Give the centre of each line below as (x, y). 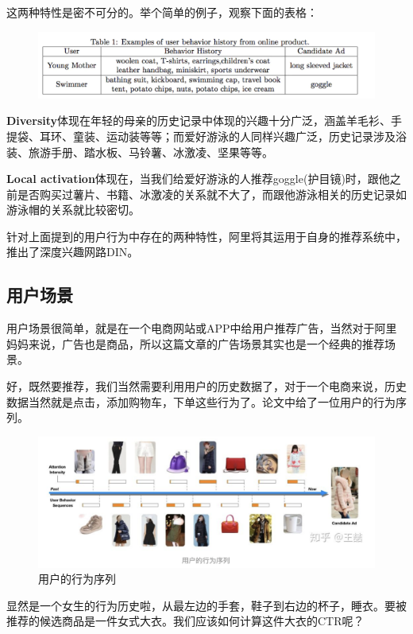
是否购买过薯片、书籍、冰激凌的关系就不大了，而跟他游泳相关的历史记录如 (212, 194)
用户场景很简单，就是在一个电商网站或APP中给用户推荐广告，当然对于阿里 (202, 328)
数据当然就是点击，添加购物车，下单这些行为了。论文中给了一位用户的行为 (201, 401)
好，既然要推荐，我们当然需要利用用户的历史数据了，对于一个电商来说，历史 (206, 386)
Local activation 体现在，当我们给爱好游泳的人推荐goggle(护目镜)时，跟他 (198, 179)
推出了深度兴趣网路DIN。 (73, 252)
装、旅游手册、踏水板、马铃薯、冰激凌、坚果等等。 (140, 152)
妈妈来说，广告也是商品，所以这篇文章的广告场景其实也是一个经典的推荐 (195, 343)
